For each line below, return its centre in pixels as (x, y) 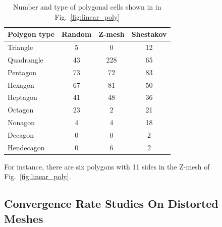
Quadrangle (25, 59)
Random (77, 34)
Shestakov (149, 34)
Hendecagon (26, 147)
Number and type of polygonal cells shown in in (87, 7)
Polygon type (31, 34)
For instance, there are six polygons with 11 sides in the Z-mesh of (107, 166)
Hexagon (21, 84)
